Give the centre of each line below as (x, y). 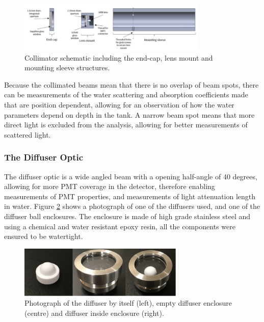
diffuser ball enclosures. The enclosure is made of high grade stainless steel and (127, 216)
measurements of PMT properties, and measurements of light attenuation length (130, 196)
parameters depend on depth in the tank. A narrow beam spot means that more (129, 114)
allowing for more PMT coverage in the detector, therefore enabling (110, 186)
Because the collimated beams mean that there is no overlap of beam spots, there (131, 84)
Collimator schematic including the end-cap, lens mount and (119, 57)
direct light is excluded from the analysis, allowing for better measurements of (126, 125)
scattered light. (28, 134)
